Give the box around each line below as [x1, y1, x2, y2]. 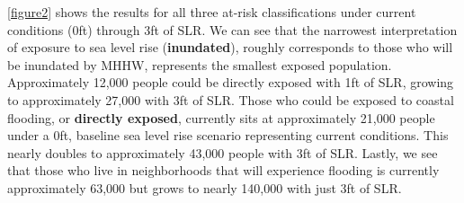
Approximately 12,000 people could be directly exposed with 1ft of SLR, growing [7, 73, 454, 92]
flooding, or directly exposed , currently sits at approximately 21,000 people [7, 108, 435, 127]
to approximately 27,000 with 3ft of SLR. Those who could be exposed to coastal [7, 90, 454, 109]
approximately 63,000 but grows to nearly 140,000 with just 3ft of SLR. [7, 178, 402, 197]
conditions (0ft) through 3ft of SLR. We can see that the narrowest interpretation [7, 20, 458, 39]
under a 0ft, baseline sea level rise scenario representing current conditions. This [7, 126, 449, 145]
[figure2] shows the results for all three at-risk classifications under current [7, 3, 416, 21]
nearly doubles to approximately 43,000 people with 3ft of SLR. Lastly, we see [7, 143, 438, 162]
